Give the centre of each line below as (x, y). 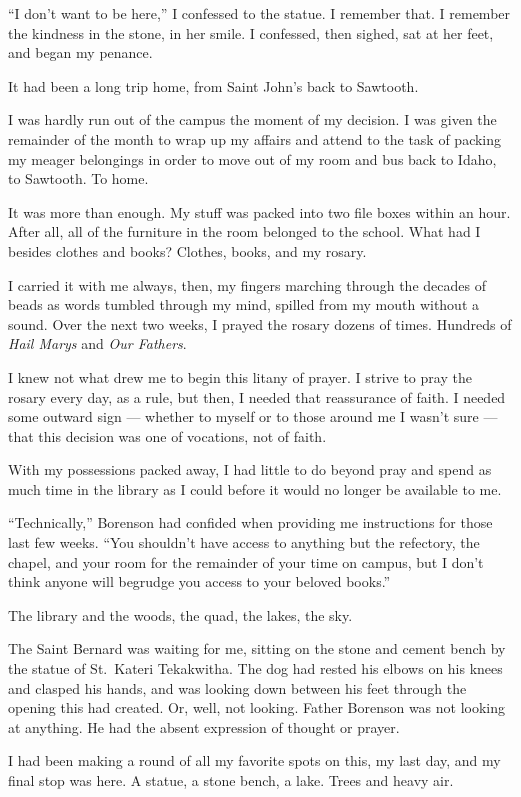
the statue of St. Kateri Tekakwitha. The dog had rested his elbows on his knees (255, 668)
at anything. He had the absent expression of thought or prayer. (204, 726)
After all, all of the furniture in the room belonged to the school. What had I (244, 231)
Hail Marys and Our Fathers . (97, 343)
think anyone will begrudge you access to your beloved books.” (199, 581)
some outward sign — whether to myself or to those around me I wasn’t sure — (253, 416)
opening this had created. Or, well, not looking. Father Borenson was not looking (257, 707)
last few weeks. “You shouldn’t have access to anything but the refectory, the (244, 542)
